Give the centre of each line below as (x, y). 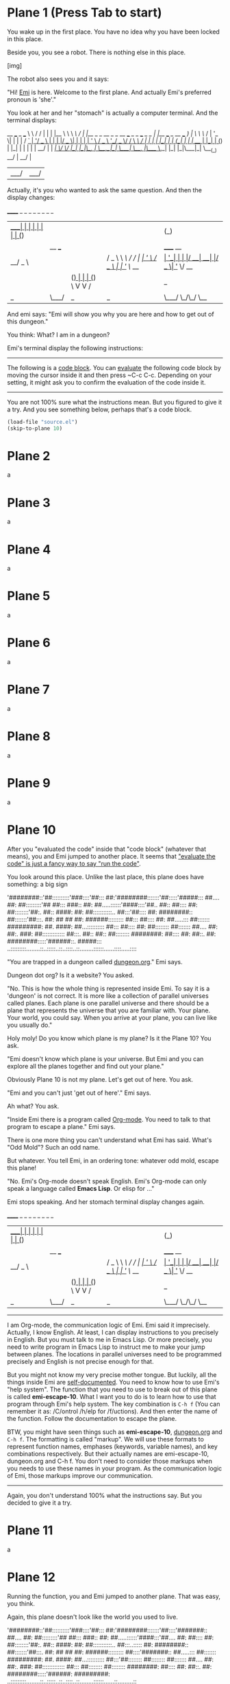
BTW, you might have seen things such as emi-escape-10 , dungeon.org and (115, 1432)
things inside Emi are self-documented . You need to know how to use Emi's (114, 1382)
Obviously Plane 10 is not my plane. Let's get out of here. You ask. (100, 1079)
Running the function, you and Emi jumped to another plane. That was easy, (114, 1596)
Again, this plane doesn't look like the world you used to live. (92, 1617)
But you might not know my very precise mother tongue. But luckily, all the (112, 1374)
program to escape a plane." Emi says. (61, 1126)
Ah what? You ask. (33, 1106)
